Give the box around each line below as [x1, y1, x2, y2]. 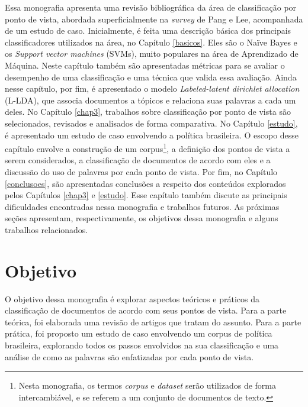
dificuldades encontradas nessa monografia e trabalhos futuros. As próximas [5, 200, 280, 212]
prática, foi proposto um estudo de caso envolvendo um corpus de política [5, 327, 272, 340]
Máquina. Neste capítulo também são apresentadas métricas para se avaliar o [5, 59, 285, 71]
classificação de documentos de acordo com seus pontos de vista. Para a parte [5, 304, 287, 316]
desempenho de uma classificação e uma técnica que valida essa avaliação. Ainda [5, 70, 297, 83]
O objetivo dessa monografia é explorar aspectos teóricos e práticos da [5, 292, 259, 305]
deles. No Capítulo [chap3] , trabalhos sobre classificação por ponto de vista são [5, 105, 291, 118]
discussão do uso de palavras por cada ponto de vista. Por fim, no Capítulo [5, 165, 278, 177]
